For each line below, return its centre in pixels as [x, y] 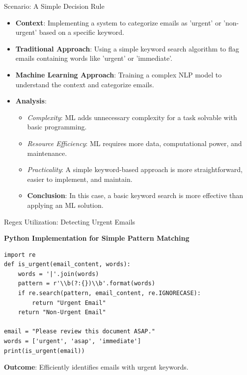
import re [20, 255]
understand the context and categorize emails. [85, 84]
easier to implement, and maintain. [80, 179]
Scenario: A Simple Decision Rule [54, 6]
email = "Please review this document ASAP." [80, 332]
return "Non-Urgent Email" [62, 312]
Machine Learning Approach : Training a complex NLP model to [119, 74]
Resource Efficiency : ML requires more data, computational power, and [135, 143]
